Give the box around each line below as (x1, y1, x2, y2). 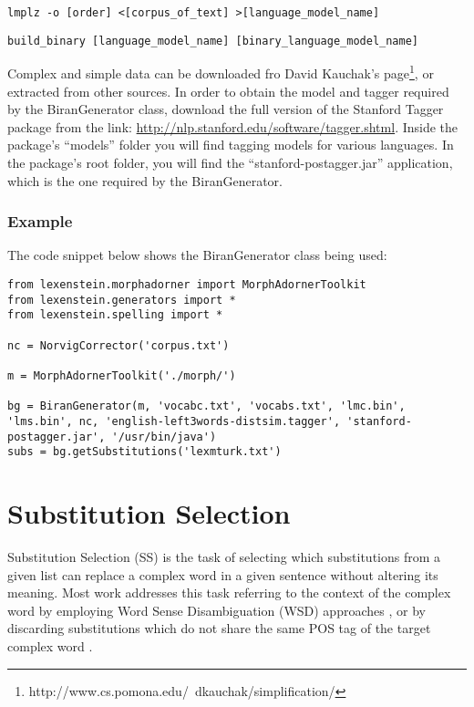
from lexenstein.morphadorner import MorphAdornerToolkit (7, 277, 366, 291)
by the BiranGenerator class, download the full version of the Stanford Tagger (7, 99, 444, 119)
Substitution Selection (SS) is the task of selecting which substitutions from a (7, 546, 441, 566)
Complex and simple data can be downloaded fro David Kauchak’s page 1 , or (7, 61, 434, 82)
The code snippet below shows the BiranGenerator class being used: (7, 245, 387, 265)
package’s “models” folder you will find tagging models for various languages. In (7, 135, 454, 154)
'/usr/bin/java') (111, 430, 217, 443)
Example (7, 210, 73, 233)
